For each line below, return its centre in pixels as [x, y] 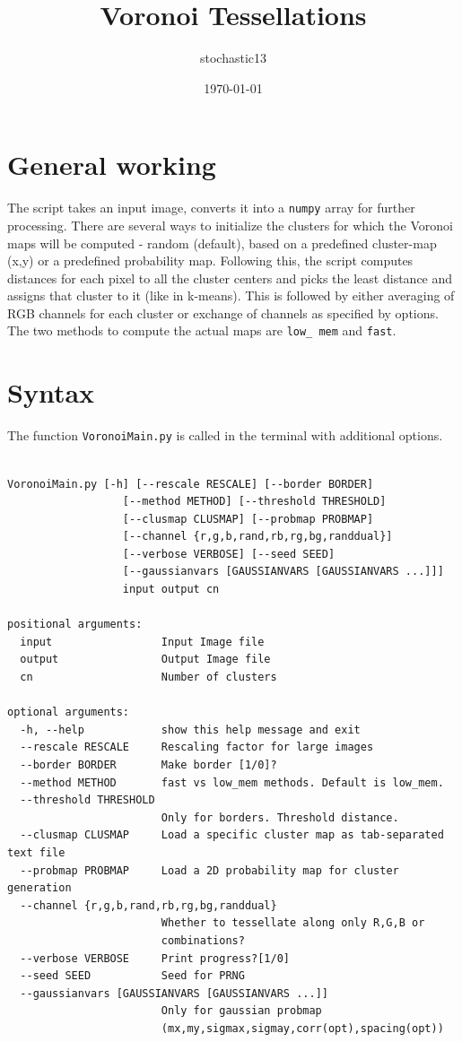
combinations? [203, 940]
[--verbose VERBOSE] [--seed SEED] [229, 554]
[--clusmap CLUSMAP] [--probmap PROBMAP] [248, 519]
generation [39, 888]
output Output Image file [145, 660]
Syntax [51, 392]
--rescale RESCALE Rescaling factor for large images [197, 747]
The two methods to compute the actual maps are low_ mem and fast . [202, 330]
